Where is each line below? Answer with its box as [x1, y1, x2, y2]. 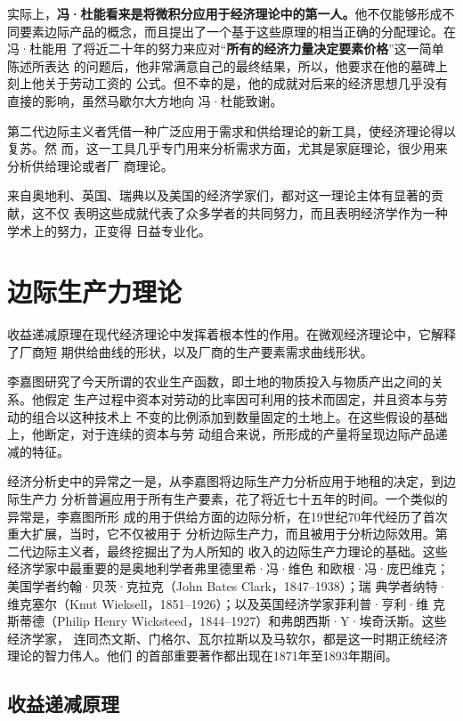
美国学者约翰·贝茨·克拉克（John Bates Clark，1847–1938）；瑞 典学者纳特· [7, 576, 448, 595]
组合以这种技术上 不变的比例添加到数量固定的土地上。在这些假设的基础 [31, 407, 448, 425]
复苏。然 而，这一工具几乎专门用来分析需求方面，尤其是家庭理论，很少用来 [7, 139, 448, 158]
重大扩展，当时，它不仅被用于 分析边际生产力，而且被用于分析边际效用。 [7, 524, 435, 543]
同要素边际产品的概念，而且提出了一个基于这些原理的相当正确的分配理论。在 [7, 21, 456, 40]
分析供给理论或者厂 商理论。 [7, 156, 174, 174]
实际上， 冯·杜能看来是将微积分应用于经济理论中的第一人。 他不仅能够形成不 [7, 4, 455, 22]
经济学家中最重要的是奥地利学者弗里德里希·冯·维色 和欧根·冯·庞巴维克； [7, 559, 450, 578]
